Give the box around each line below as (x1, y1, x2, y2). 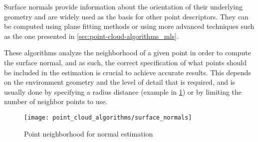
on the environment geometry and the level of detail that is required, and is (4, 77, 236, 87)
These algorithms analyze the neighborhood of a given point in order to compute (4, 47, 251, 58)
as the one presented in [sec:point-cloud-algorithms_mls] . (4, 30, 179, 41)
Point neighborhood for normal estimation (24, 128, 153, 139)
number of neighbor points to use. (4, 96, 108, 107)
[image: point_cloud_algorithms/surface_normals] (24, 114, 192, 121)
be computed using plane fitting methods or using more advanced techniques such (4, 21, 255, 31)
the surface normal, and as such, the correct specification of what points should (4, 57, 247, 67)
